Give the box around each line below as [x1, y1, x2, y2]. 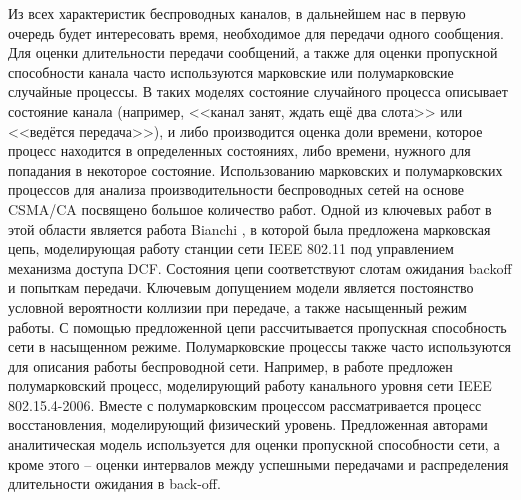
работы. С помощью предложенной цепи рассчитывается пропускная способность [8, 316, 507, 337]
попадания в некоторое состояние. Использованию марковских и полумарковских [8, 159, 503, 180]
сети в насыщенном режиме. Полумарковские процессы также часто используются [8, 336, 512, 357]
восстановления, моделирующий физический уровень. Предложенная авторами [8, 414, 488, 435]
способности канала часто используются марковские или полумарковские [8, 61, 454, 82]
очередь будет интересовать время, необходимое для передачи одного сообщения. [8, 22, 504, 43]
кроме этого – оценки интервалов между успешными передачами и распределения [8, 453, 509, 474]
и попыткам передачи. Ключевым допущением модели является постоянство [8, 277, 474, 298]
